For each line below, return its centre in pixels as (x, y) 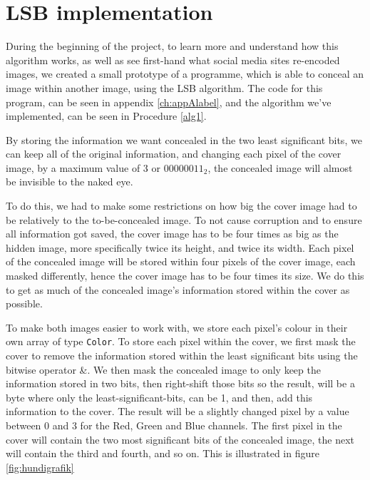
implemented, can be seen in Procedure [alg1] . (106, 116)
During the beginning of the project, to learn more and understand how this (172, 46)
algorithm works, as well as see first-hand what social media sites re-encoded (173, 60)
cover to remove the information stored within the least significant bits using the (182, 356)
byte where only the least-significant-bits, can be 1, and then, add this (159, 397)
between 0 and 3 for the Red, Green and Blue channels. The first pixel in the (174, 425)
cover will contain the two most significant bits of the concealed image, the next (180, 439)
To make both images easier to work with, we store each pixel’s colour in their (177, 327)
